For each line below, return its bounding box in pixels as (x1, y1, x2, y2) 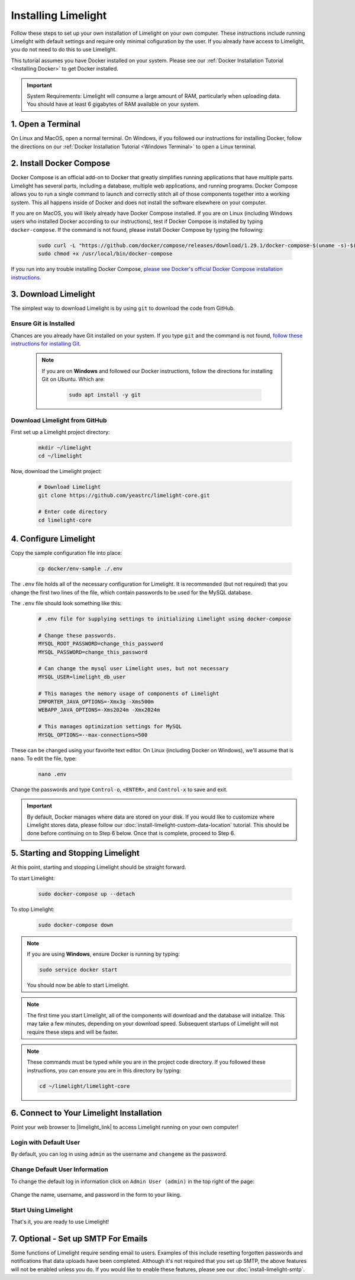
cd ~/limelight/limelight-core (39, 1082, 130, 1090)
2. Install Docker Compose (11, 159, 111, 169)
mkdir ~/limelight (38, 444, 92, 451)
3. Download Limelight (11, 289, 95, 299)
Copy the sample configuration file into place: (11, 550, 122, 557)
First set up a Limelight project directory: (11, 428, 110, 435)
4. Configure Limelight (11, 534, 96, 544)
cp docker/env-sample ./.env (38, 565, 123, 572)
